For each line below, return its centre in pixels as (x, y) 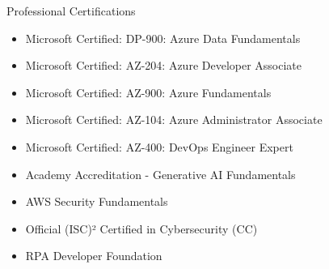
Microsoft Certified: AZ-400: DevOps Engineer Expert (159, 146)
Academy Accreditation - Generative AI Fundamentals (160, 174)
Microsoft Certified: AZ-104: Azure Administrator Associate (174, 120)
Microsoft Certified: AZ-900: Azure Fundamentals (148, 92)
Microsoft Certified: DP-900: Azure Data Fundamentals (163, 38)
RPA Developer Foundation (94, 256)
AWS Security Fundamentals (97, 201)
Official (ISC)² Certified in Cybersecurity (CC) (141, 228)
